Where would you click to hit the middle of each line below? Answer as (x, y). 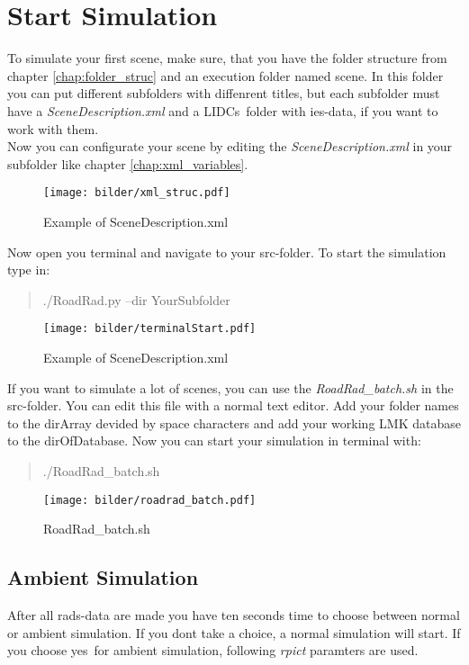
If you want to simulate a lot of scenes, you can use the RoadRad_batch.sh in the (230, 387)
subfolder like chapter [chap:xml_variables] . (128, 163)
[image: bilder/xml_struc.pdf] (137, 193)
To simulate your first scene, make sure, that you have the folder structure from (227, 58)
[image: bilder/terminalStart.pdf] (150, 329)
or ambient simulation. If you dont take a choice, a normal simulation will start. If (234, 632)
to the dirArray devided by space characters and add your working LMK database (234, 422)
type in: (29, 270)
